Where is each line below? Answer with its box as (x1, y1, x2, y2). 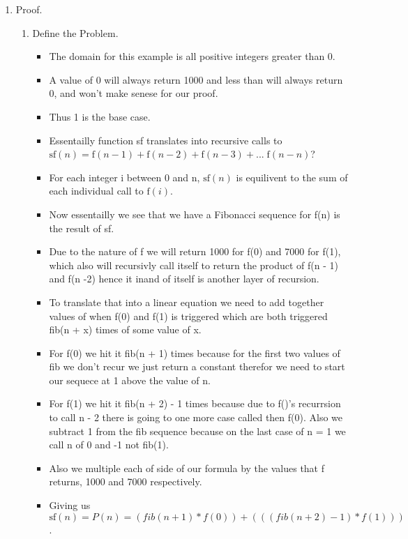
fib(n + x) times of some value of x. (49, 322, 202, 337)
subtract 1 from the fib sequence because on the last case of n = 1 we (49, 423, 346, 438)
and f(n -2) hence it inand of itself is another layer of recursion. (49, 271, 319, 286)
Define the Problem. (32, 25, 119, 40)
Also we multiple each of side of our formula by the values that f (49, 460, 325, 475)
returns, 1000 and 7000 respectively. (49, 474, 202, 489)
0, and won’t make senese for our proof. (49, 86, 218, 100)
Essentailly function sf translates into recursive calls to (49, 132, 282, 147)
